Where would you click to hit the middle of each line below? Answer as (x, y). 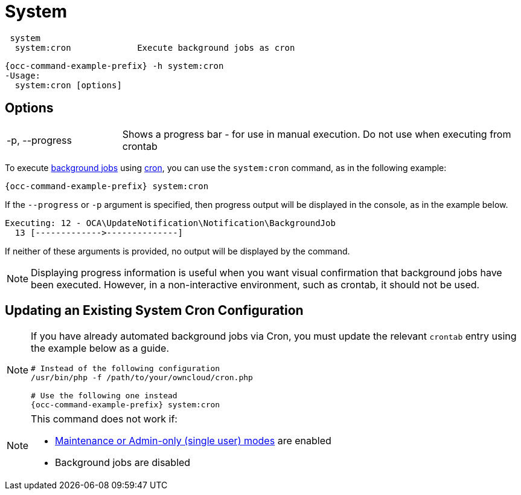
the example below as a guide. (100, 348)
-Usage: (23, 75)
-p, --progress (39, 140)
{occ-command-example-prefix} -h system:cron (114, 66)
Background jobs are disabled (123, 463)
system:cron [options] (68, 85)
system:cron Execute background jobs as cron (155, 47)
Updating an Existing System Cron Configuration (154, 311)
